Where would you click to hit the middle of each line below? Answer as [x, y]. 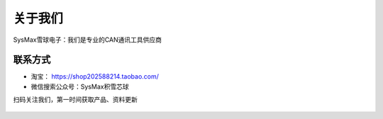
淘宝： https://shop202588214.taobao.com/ [95, 76]
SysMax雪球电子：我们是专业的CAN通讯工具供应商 [88, 40]
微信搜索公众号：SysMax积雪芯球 [80, 86]
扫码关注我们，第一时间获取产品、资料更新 [75, 100]
